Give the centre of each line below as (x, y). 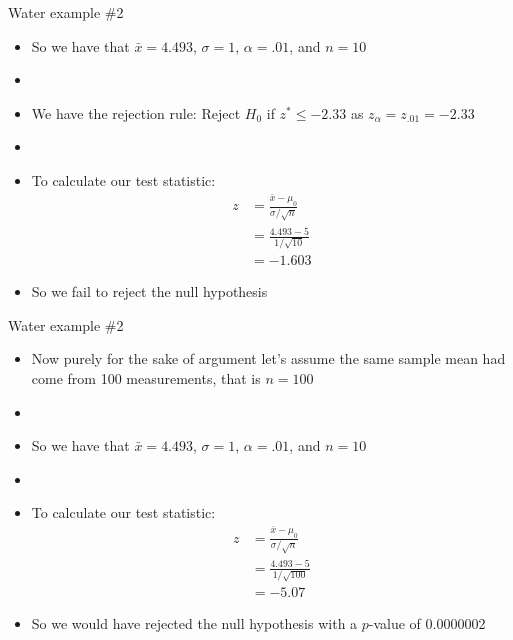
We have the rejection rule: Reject (136, 112)
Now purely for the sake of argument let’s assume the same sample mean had (268, 358)
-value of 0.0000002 (427, 623)
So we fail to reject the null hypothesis (149, 291)
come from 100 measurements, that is (146, 377)
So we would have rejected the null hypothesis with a (194, 623)
